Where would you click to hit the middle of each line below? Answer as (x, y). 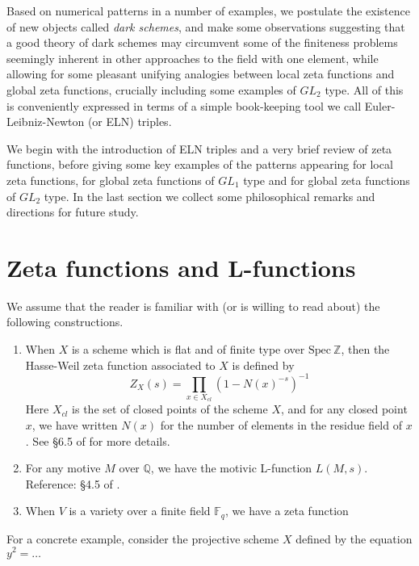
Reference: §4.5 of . (73, 483)
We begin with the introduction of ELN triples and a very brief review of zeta (199, 148)
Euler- (380, 105)
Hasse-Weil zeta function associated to (120, 365)
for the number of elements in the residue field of (281, 425)
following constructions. (65, 322)
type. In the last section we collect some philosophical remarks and (209, 196)
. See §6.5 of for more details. (98, 440)
